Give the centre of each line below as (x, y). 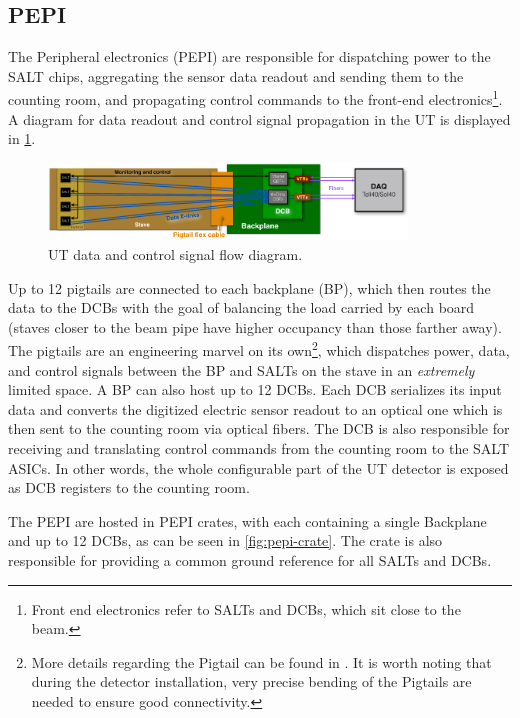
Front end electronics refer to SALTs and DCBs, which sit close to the (246, 608)
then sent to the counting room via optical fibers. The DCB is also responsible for (259, 428)
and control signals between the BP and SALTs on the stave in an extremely (241, 369)
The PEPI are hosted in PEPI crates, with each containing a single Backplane (247, 520)
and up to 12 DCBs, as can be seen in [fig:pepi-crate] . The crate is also (225, 540)
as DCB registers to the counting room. (129, 487)
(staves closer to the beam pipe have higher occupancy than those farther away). (255, 326)
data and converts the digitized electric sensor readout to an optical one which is (255, 408)
